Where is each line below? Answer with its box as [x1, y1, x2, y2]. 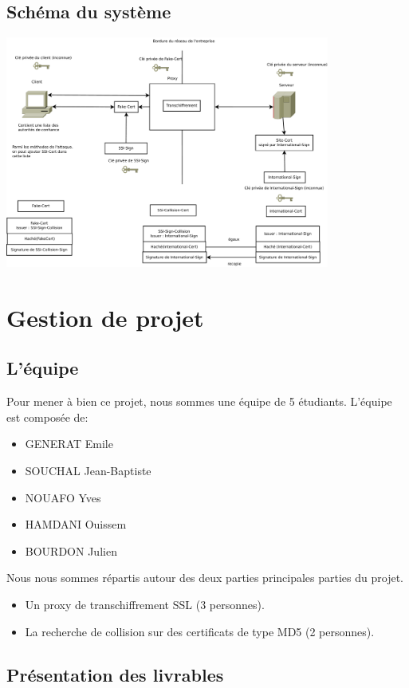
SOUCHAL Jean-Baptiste [25, 462, 151, 478]
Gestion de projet [6, 301, 204, 333]
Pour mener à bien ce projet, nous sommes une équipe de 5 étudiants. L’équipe [6, 393, 392, 410]
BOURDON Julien [25, 542, 117, 559]
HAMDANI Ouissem [25, 516, 127, 533]
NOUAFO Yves [25, 489, 101, 505]
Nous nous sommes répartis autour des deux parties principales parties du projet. [6, 569, 403, 586]
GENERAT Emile [25, 435, 113, 452]
